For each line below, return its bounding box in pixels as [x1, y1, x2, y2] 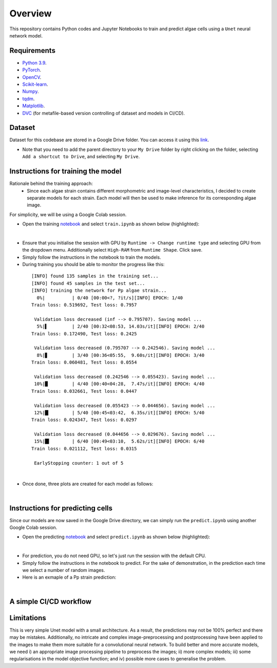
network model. [9, 32, 43, 39]
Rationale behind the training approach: [9, 180, 93, 187]
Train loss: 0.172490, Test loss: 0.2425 [31, 331, 137, 336]
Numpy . [22, 88, 39, 94]
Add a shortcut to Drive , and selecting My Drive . [22, 154, 140, 160]
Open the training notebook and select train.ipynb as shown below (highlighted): [22, 221, 200, 227]
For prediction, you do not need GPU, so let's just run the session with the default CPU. [22, 552, 206, 559]
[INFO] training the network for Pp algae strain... [31, 288, 167, 294]
